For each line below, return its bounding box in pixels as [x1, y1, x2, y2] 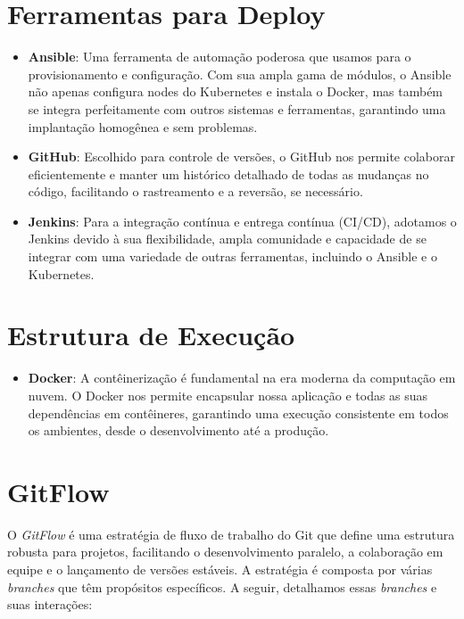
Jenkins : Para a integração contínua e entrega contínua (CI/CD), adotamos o [28, 211, 457, 230]
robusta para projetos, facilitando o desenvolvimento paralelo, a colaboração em [7, 542, 443, 561]
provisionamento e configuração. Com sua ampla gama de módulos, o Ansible [28, 64, 452, 83]
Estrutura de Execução [7, 317, 295, 353]
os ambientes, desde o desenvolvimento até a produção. [28, 421, 329, 440]
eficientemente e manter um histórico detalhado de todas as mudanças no [28, 164, 429, 183]
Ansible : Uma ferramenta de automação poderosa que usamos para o [28, 47, 411, 66]
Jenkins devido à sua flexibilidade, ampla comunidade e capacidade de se [28, 229, 427, 248]
